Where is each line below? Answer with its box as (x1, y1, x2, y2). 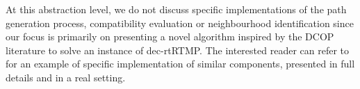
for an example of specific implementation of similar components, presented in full (6, 56, 355, 71)
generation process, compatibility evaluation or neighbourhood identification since (6, 15, 354, 30)
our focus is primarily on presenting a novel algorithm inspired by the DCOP (6, 29, 334, 44)
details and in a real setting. (6, 70, 126, 84)
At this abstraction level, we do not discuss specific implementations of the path (6, 2, 347, 16)
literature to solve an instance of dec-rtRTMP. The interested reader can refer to (6, 42, 350, 57)
